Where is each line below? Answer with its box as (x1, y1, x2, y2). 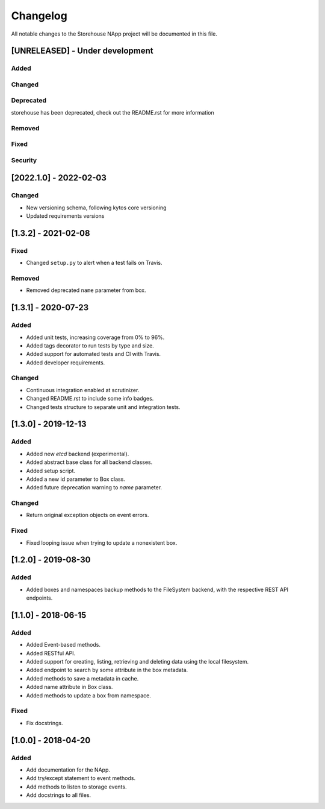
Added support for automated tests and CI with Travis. (26, 351, 161, 358)
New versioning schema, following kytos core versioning (26, 204, 167, 211)
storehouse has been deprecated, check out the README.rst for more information (11, 109, 215, 116)
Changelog (11, 9, 67, 22)
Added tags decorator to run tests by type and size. (26, 341, 155, 349)
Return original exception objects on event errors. (26, 512, 149, 519)
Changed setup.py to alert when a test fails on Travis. (26, 259, 162, 267)
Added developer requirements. (26, 359, 105, 366)
